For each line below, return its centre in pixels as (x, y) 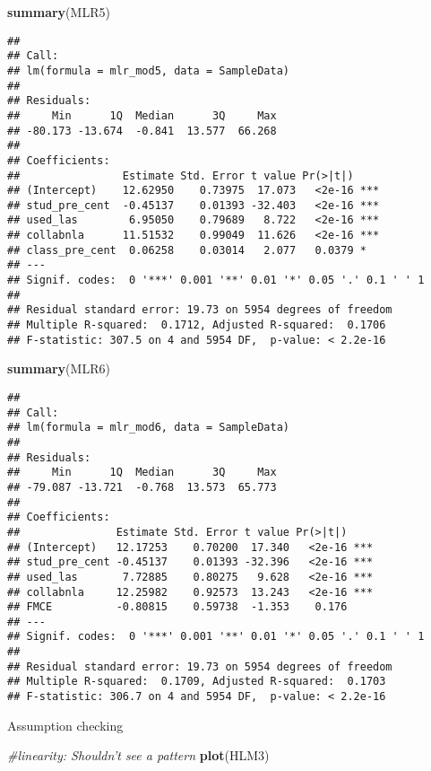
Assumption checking (65, 725)
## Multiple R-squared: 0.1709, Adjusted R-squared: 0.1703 (197, 682)
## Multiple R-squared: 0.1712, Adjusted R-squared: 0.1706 (197, 325)
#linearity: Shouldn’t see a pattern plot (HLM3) (138, 755)
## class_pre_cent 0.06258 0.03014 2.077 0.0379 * (187, 250)
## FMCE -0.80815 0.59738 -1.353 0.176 (177, 607)
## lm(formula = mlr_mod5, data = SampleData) (148, 70)
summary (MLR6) (59, 368)
